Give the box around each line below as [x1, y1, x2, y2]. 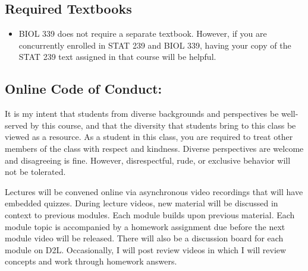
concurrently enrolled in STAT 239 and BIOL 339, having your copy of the [18, 39, 291, 51]
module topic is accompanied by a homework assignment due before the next [5, 220, 285, 232]
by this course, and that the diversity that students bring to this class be [30, 119, 296, 131]
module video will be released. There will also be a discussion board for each [5, 232, 284, 244]
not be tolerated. [5, 165, 66, 178]
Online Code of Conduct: [5, 79, 162, 98]
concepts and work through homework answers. [5, 255, 177, 267]
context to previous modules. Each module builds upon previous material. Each [5, 208, 295, 221]
